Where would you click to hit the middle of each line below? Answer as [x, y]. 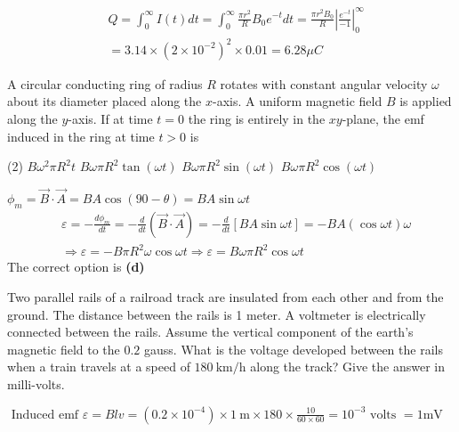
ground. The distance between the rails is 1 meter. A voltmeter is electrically [217, 314]
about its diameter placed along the [105, 101]
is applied [426, 101]
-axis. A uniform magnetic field [297, 101]
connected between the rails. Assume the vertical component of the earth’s [210, 332]
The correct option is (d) [76, 267]
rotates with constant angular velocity [324, 83]
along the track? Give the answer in [348, 367]
